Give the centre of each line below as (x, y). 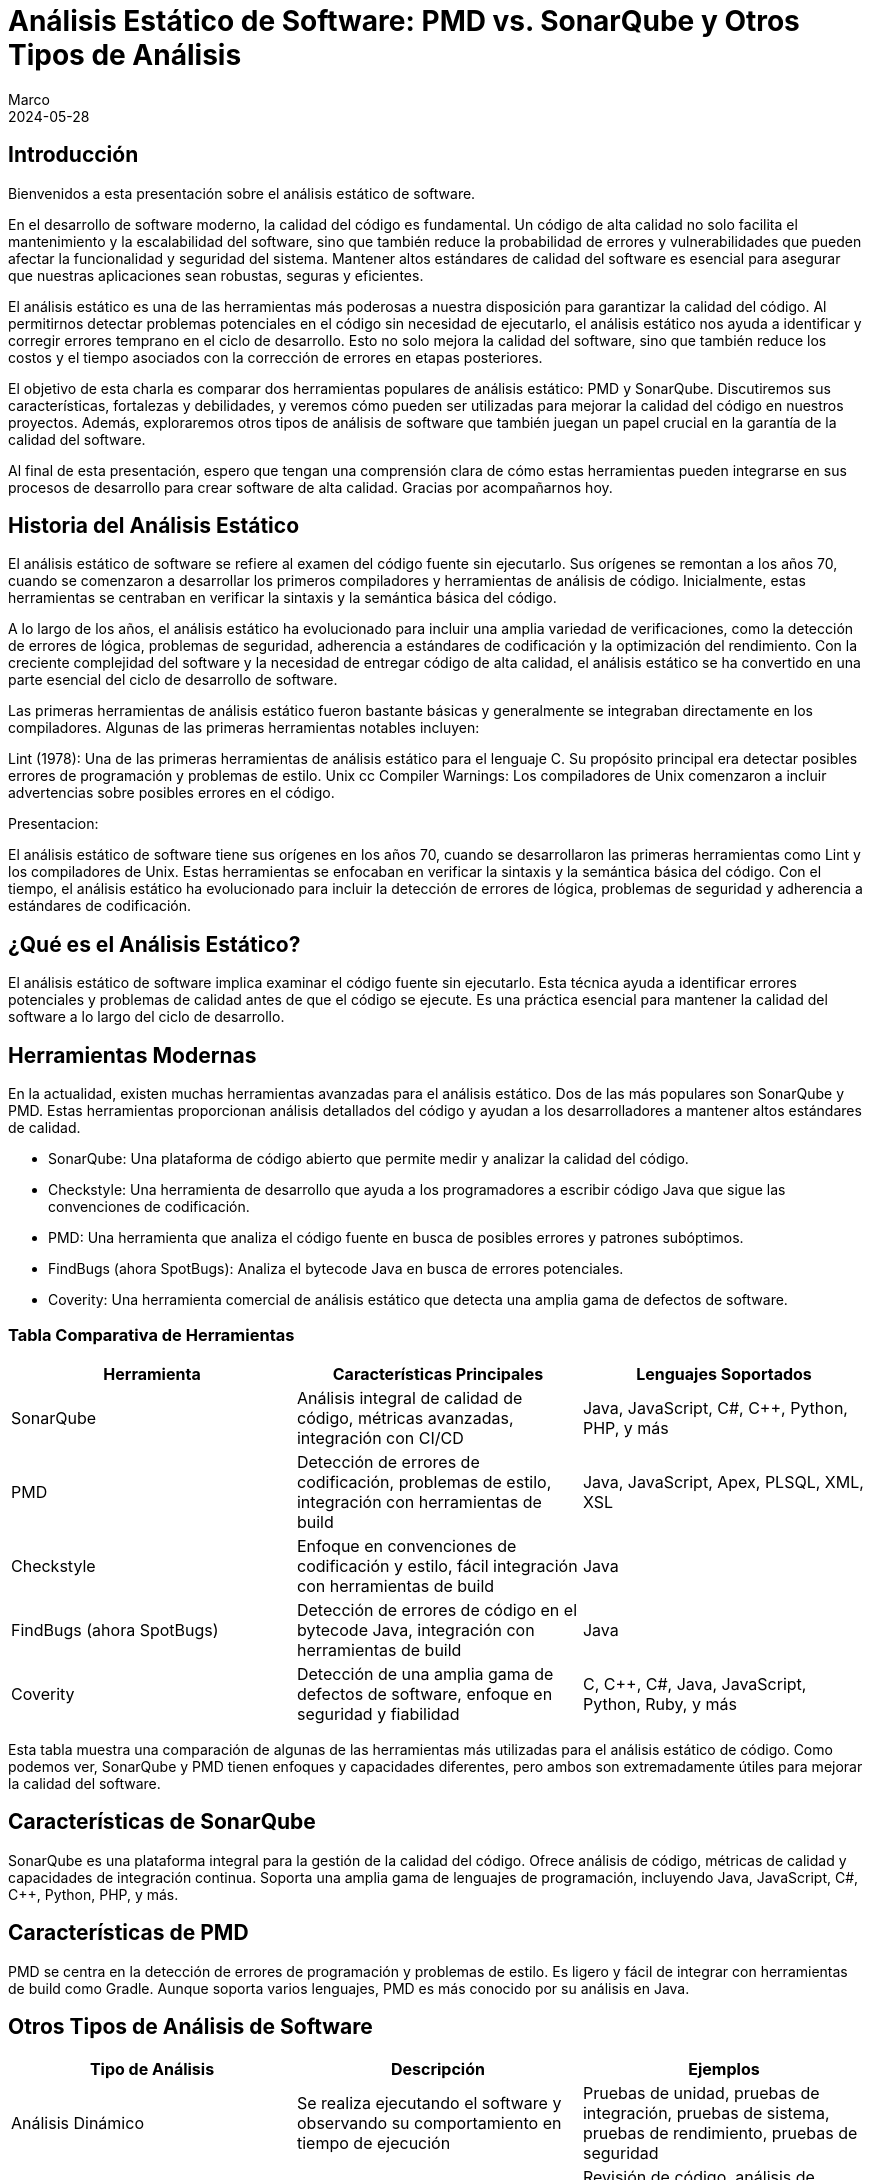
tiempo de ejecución (373, 2143)
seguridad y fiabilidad (378, 1713)
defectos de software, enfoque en (424, 1693)
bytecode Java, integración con (415, 1629)
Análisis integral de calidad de (409, 1397)
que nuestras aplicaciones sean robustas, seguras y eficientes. (216, 275)
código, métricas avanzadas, (405, 1417)
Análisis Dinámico (77, 2123)
